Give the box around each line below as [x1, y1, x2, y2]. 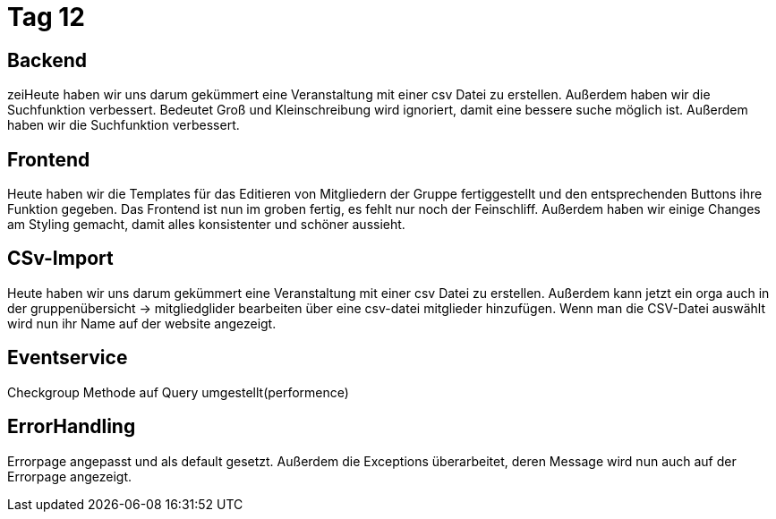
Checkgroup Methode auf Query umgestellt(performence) [7, 384, 349, 400]
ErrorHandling [7, 415, 136, 438]
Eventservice [7, 346, 128, 370]
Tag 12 [7, 2, 85, 32]
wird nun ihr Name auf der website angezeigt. [7, 315, 277, 331]
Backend [7, 48, 87, 72]
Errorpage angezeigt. [7, 468, 132, 484]
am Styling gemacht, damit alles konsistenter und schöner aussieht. [7, 217, 405, 233]
